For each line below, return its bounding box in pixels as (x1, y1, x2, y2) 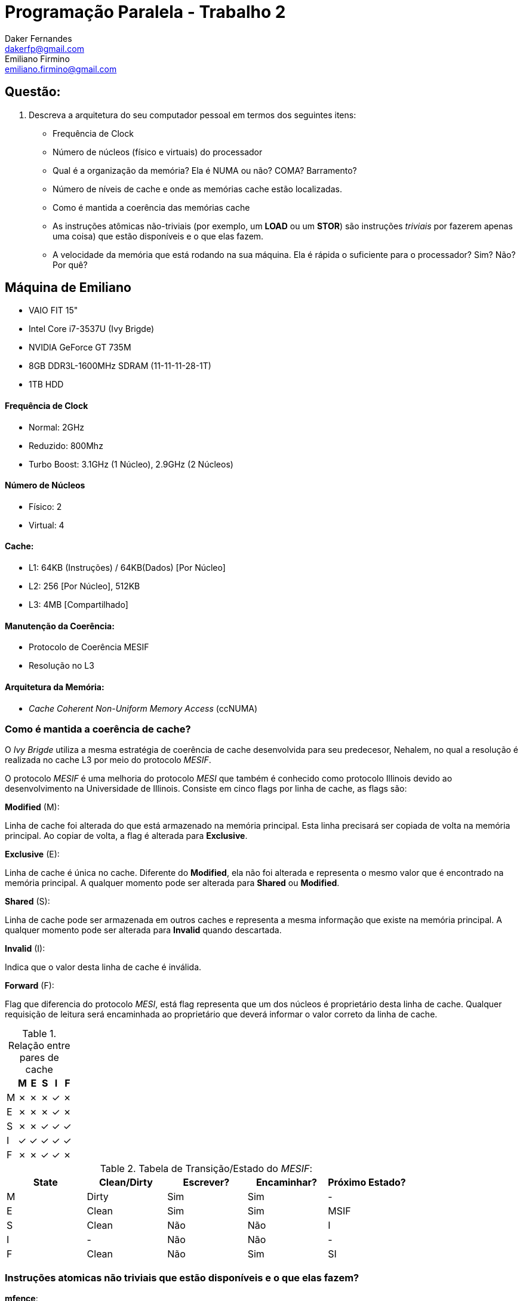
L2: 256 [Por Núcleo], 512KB (29, 581, 140, 592)
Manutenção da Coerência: (5, 620, 115, 631)
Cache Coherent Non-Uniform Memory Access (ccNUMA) (29, 703, 258, 713)
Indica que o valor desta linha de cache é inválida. (5, 962, 202, 973)
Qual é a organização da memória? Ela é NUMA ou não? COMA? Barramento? (53, 165, 357, 176)
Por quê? (53, 259, 88, 270)
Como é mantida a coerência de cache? (5, 722, 191, 735)
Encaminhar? (256, 1176, 318, 1189)
